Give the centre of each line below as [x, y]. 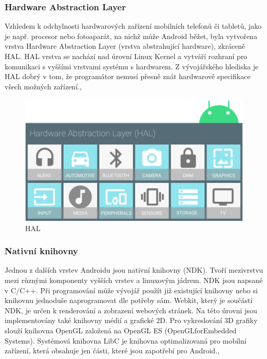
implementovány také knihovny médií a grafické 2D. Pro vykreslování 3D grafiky [131, 320]
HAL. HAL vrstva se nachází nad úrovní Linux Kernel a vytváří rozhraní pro [126, 56]
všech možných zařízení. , [43, 86]
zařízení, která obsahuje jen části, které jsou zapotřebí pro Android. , [112, 351]
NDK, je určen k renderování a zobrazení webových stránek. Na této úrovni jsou [131, 310]
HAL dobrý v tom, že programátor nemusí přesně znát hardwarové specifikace [128, 76]
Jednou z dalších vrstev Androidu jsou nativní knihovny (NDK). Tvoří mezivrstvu [134, 270]
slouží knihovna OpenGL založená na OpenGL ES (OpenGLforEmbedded [121, 330]
